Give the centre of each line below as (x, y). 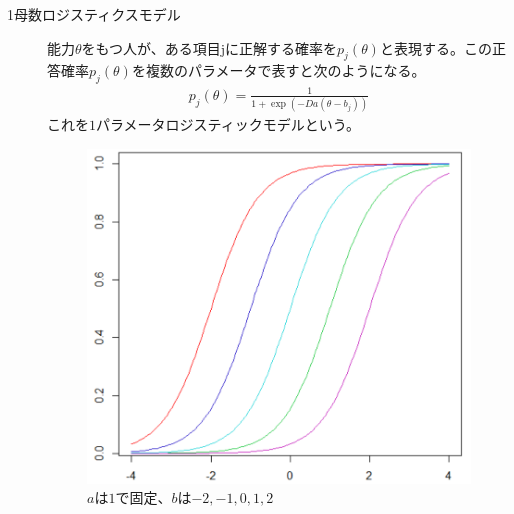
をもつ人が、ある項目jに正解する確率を (209, 47)
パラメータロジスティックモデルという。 (228, 124)
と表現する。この (435, 47)
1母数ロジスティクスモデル (94, 14)
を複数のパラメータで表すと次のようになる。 (278, 70)
